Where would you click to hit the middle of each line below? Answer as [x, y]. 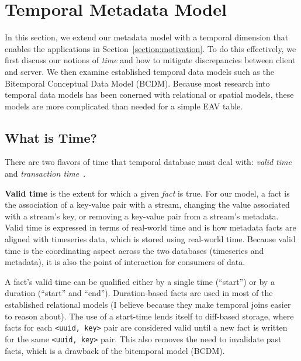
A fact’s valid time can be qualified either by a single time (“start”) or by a [140, 281]
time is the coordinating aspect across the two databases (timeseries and [134, 250]
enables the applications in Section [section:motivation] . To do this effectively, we [150, 48]
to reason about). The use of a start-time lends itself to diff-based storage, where [149, 316]
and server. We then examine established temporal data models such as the [139, 71]
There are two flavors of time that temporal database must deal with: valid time [148, 162]
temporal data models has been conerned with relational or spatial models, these [149, 94]
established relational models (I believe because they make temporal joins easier [148, 305]
